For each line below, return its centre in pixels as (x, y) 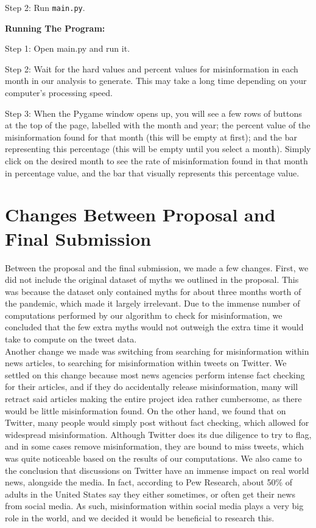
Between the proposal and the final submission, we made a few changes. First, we (157, 267)
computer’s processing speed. (59, 93)
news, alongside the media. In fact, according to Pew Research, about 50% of (149, 482)
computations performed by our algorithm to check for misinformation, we (144, 315)
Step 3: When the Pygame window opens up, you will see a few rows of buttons (153, 113)
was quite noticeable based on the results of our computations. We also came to (153, 458)
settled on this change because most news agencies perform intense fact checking (155, 374)
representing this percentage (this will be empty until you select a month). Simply (158, 149)
